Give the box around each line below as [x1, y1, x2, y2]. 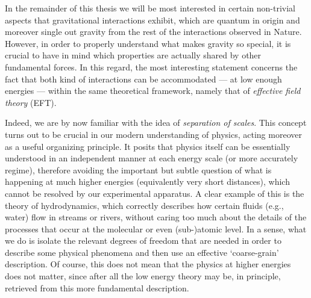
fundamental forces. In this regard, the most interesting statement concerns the [5, 60, 298, 73]
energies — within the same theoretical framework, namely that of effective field [5, 84, 301, 97]
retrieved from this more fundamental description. [5, 281, 189, 294]
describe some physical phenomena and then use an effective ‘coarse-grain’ [5, 246, 279, 258]
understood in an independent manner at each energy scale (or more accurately [5, 152, 298, 164]
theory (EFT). [5, 96, 57, 108]
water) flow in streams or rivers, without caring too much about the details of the [5, 211, 307, 223]
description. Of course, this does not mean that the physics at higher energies [5, 258, 291, 270]
